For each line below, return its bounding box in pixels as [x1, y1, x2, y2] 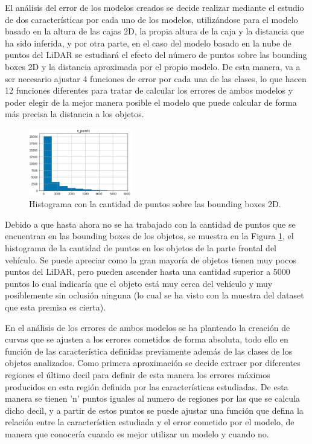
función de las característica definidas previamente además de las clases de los [5, 344, 293, 357]
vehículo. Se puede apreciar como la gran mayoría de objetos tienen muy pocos [5, 253, 296, 266]
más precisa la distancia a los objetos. [5, 108, 144, 120]
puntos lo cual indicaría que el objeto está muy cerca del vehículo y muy [5, 277, 273, 289]
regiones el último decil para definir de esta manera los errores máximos [5, 368, 270, 381]
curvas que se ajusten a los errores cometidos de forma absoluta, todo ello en [5, 333, 288, 346]
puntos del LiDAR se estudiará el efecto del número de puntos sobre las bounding [5, 48, 307, 61]
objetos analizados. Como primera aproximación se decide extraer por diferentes [5, 356, 301, 369]
